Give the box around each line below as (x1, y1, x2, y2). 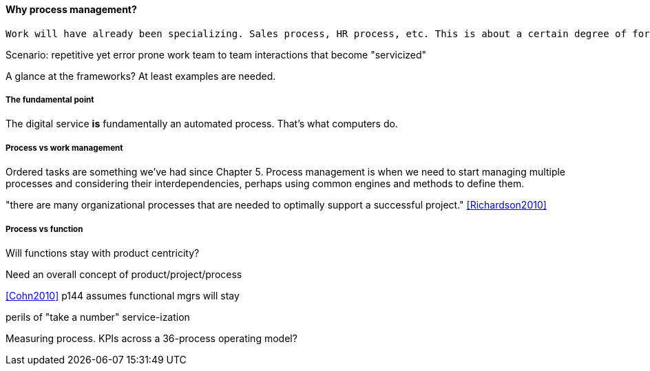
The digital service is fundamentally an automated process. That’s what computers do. (6, 118, 398, 130)
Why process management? (6, 3, 137, 15)
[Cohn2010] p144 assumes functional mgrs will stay (6, 289, 240, 301)
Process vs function (6, 224, 83, 234)
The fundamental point (6, 95, 94, 105)
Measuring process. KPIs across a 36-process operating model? (6, 332, 297, 344)
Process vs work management (6, 142, 123, 153)
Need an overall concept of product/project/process (6, 268, 242, 280)
